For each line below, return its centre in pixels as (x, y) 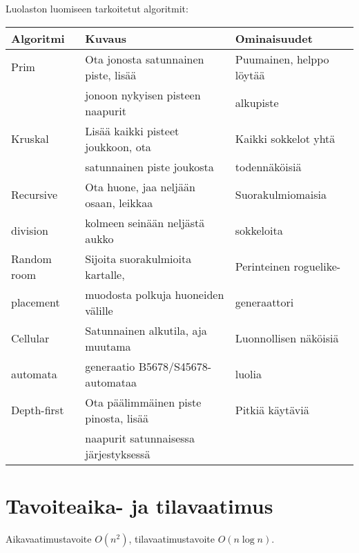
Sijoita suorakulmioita (138, 258)
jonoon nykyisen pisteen (143, 95)
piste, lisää (111, 75)
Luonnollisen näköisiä (287, 338)
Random (31, 258)
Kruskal (30, 139)
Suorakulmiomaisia (281, 195)
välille (99, 310)
